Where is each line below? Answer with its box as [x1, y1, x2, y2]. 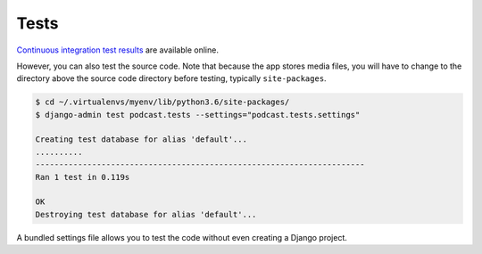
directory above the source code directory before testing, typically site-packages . [16, 73, 327, 84]
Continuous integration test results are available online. [16, 45, 219, 55]
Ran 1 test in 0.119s [35, 172, 130, 182]
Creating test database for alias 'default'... [35, 135, 247, 144]
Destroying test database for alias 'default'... [35, 209, 257, 219]
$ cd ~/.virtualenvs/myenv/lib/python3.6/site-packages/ [35, 97, 290, 107]
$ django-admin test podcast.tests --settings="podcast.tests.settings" [35, 110, 361, 119]
